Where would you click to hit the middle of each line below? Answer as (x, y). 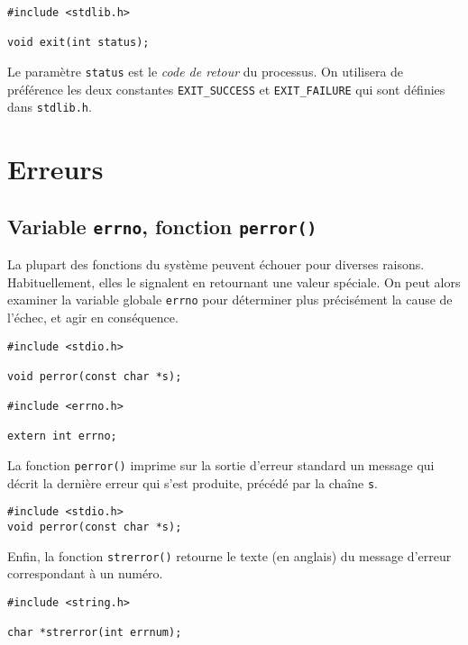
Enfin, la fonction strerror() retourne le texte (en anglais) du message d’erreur (229, 555)
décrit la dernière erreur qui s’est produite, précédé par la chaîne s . (193, 482)
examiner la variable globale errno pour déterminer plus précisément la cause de (230, 300)
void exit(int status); (78, 43)
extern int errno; (62, 436)
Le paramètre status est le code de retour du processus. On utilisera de (206, 71)
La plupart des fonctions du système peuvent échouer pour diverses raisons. (216, 264)
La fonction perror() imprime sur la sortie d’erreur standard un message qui (221, 465)
